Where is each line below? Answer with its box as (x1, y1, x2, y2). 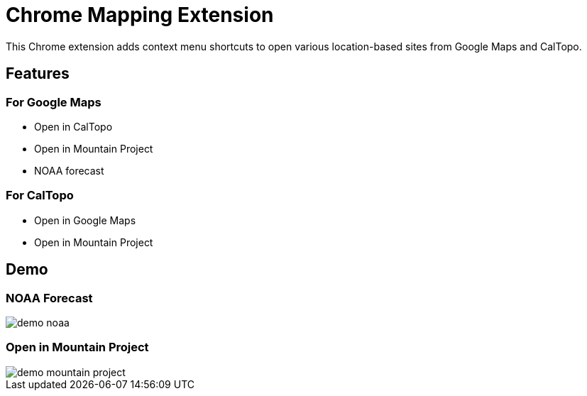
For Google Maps (6, 94, 102, 109)
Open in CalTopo (34, 120, 113, 133)
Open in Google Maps (34, 214, 136, 226)
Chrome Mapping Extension (6, 3, 274, 27)
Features (6, 65, 70, 83)
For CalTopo (6, 188, 74, 203)
